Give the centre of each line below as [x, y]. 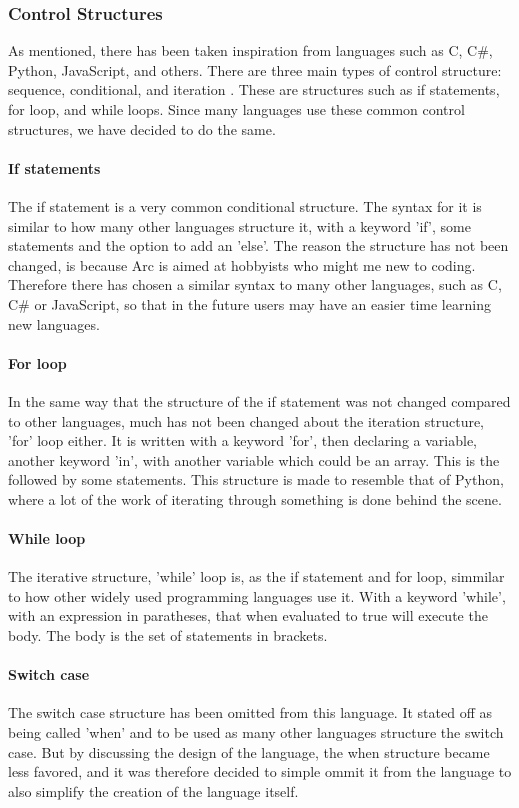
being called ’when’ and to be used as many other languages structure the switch [256, 732]
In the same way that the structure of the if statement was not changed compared [259, 400]
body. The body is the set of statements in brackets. [168, 635]
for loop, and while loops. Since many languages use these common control [236, 109]
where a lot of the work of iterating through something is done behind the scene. [255, 498]
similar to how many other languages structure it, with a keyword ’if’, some [239, 225]
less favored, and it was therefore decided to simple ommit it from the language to [260, 771]
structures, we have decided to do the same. [142, 128]
